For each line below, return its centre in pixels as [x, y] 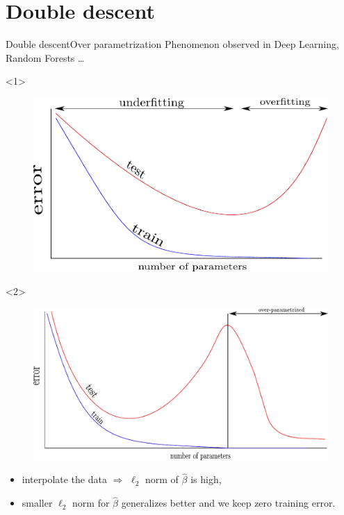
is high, [206, 479]
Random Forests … [45, 57]
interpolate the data [64, 479]
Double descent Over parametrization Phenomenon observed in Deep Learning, [172, 44]
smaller [37, 503]
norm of [162, 479]
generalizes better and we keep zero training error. [228, 503]
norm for [91, 503]
